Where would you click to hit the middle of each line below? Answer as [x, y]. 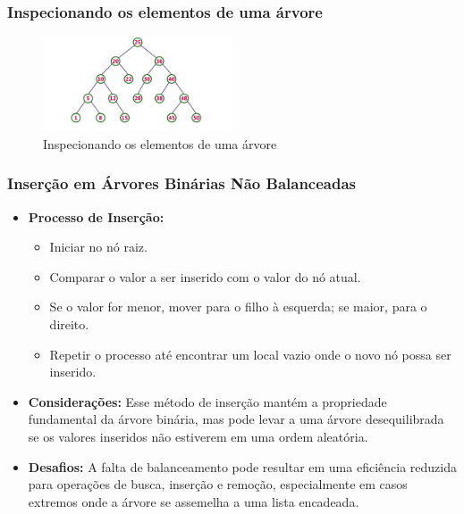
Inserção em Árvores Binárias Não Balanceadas [182, 183]
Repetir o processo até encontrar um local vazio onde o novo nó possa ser [250, 354]
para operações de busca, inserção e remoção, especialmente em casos [218, 484]
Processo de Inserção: [96, 216]
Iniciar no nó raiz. [98, 247]
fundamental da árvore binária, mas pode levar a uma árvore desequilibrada [236, 419]
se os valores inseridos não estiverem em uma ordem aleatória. [198, 436]
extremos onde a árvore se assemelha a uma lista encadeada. [194, 501]
